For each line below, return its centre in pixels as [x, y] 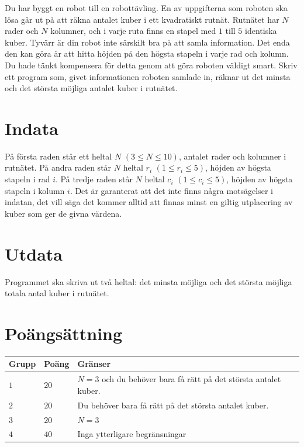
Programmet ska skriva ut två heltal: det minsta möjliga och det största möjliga [148, 281]
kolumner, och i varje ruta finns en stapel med [133, 31]
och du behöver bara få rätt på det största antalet [191, 379]
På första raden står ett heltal [58, 156]
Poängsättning [64, 333]
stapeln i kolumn [35, 190]
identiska [261, 31]
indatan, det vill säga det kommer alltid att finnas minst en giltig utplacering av [149, 202]
